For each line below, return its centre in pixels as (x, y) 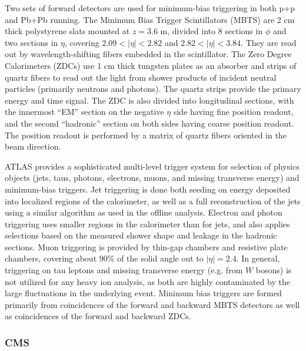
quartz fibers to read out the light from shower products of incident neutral (141, 77)
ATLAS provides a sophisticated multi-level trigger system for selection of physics (152, 166)
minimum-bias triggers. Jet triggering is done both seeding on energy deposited (148, 189)
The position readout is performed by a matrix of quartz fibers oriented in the (146, 135)
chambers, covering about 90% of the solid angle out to (104, 258)
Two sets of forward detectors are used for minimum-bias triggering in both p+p (150, 8)
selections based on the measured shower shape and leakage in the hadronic (141, 235)
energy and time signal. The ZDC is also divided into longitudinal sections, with (149, 100)
